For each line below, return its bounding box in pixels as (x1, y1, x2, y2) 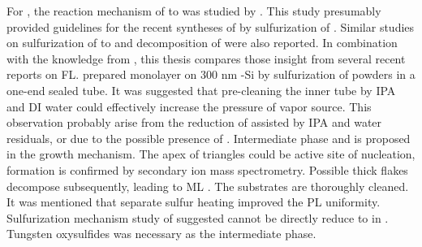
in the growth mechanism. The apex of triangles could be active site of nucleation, (6, 145, 416, 162)
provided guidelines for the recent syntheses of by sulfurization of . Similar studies (6, 18, 415, 35)
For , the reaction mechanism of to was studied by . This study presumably (6, 2, 381, 19)
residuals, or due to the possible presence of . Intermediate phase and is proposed (6, 129, 411, 146)
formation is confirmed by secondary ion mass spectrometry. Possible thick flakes (6, 161, 408, 178)
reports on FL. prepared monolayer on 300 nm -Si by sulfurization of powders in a (6, 66, 416, 83)
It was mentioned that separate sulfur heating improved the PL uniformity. (6, 193, 381, 210)
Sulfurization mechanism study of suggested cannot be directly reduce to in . (6, 209, 389, 226)
